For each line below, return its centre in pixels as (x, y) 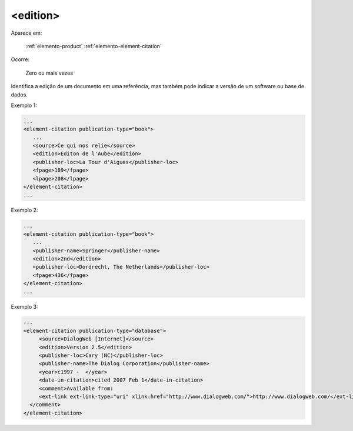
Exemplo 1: (24, 105)
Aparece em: (26, 33)
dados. (19, 95)
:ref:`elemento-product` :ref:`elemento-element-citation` (94, 46)
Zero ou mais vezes (49, 73)
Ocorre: (20, 59)
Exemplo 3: (24, 307)
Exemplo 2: (24, 210)
